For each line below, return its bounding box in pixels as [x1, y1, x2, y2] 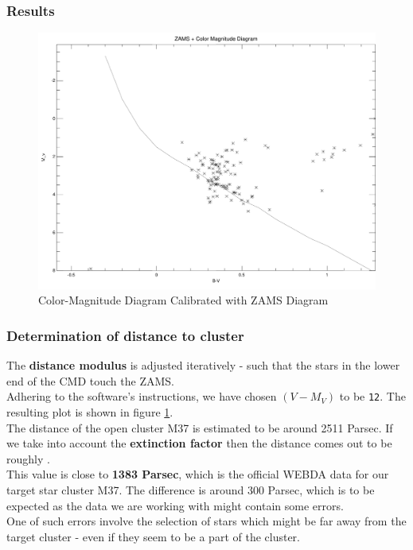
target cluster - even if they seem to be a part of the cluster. [6, 528, 300, 544]
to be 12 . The [339, 388, 406, 405]
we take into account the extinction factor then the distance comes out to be [6, 435, 392, 451]
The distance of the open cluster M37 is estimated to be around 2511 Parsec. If [6, 419, 393, 436]
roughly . [6, 450, 50, 467]
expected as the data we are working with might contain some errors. [6, 497, 344, 513]
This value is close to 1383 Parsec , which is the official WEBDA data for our [6, 466, 389, 482]
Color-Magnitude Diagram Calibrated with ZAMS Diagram [38, 292, 329, 308]
